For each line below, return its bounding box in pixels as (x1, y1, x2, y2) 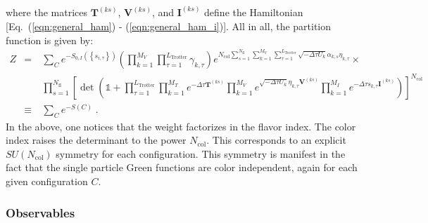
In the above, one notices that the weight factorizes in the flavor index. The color (6, 119, 356, 133)
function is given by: (6, 32, 94, 47)
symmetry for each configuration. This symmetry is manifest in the (56, 146, 346, 161)
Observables (6, 203, 75, 221)
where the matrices (6, 5, 88, 20)
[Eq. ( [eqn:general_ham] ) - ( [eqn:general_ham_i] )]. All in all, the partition (6, 19, 332, 34)
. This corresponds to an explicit (206, 133, 346, 147)
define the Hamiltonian (204, 5, 303, 20)
